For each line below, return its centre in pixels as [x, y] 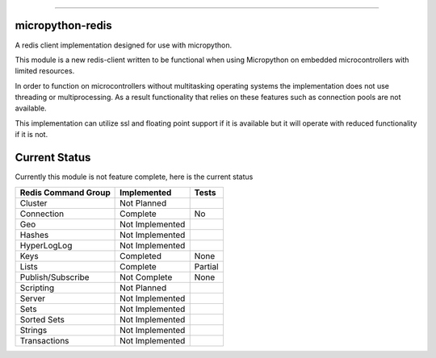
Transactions [44, 340]
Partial [206, 266]
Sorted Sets [42, 319]
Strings [34, 330]
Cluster [34, 203]
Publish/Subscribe [55, 277]
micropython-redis [63, 25]
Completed [140, 256]
